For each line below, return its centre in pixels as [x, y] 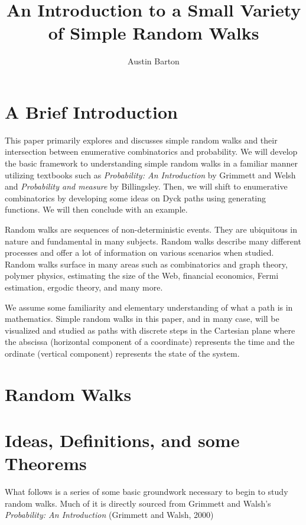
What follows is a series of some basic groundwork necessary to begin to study [147, 492]
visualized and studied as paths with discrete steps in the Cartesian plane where [150, 330]
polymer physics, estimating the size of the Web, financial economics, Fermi [142, 275]
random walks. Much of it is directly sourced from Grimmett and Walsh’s [138, 503]
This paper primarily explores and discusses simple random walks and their [141, 140]
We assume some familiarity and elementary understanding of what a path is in [149, 307]
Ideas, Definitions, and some [122, 440]
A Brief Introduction [91, 111]
